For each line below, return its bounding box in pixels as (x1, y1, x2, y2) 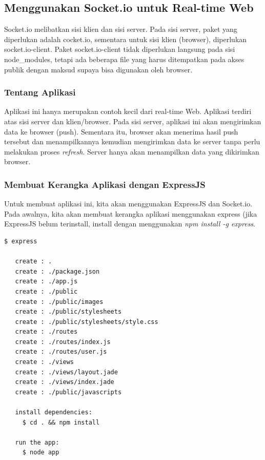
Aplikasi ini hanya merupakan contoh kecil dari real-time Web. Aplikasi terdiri (4, 106, 252, 117)
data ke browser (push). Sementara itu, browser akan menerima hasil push (4, 126, 238, 137)
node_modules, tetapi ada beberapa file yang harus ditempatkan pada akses (4, 53, 244, 64)
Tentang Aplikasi (4, 86, 76, 99)
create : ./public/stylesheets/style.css (15, 318, 158, 325)
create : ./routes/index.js (15, 338, 111, 346)
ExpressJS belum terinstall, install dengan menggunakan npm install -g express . (4, 218, 255, 229)
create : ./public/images (15, 298, 104, 305)
